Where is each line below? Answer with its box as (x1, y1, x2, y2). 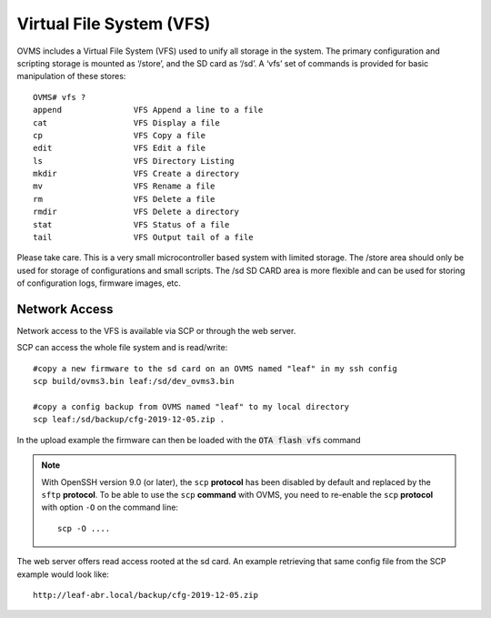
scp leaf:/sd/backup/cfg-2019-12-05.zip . (33, 414, 225, 425)
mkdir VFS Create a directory (33, 168, 240, 179)
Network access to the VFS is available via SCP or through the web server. (16, 326, 296, 337)
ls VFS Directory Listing (33, 156, 235, 166)
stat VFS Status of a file (33, 219, 230, 229)
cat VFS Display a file (33, 117, 220, 127)
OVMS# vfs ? (33, 92, 86, 102)
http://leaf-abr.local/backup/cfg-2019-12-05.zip (33, 590, 259, 600)
